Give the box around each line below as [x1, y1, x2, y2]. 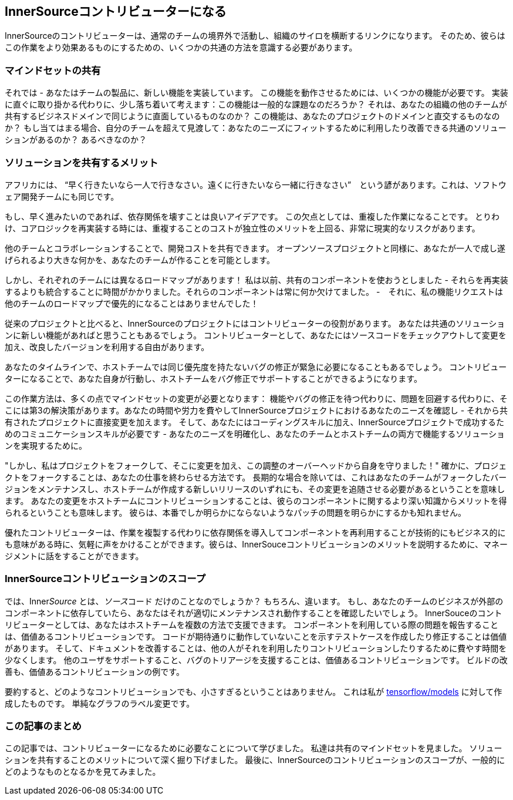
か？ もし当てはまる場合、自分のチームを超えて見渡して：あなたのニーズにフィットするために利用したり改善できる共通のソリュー [5, 123, 507, 133]
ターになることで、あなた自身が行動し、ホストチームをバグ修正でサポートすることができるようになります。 [5, 373, 422, 384]
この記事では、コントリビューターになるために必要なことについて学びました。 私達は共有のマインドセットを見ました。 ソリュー [5, 743, 502, 754]
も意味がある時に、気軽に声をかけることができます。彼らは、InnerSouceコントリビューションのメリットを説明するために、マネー [5, 539, 508, 549]
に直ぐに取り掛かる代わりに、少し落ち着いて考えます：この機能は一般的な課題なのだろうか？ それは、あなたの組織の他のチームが [5, 99, 507, 110]
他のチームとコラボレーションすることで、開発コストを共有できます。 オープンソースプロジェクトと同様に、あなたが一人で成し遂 [5, 243, 505, 253]
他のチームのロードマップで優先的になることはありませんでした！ [5, 298, 259, 308]
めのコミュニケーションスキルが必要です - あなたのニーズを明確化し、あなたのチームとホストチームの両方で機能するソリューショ [5, 428, 505, 439]
